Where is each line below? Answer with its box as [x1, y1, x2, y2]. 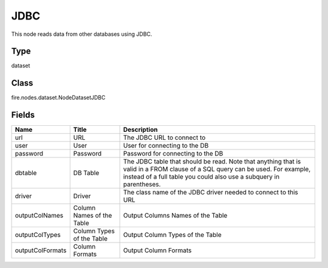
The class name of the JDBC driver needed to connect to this [123, 188, 298, 197]
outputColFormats [15, 246, 67, 255]
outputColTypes [15, 231, 61, 239]
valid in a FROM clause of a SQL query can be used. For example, [123, 165, 311, 173]
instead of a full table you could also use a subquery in [123, 173, 279, 181]
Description [123, 125, 158, 134]
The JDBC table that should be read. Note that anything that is [123, 157, 301, 166]
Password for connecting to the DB [123, 149, 224, 158]
